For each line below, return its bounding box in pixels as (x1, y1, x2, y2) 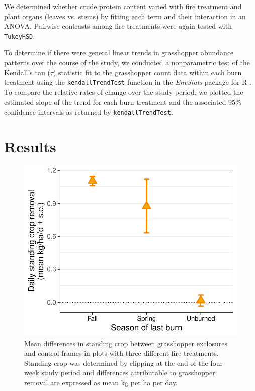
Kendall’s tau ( (4, 67, 50, 77)
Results (4, 136, 56, 156)
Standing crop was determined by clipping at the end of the (24, 357, 208, 368)
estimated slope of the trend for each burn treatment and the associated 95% (4, 96, 241, 107)
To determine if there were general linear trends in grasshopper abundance (4, 47, 234, 58)
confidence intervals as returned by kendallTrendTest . (4, 107, 173, 117)
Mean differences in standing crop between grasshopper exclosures (24, 338, 227, 348)
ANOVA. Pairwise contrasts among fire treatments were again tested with (4, 21, 232, 31)
